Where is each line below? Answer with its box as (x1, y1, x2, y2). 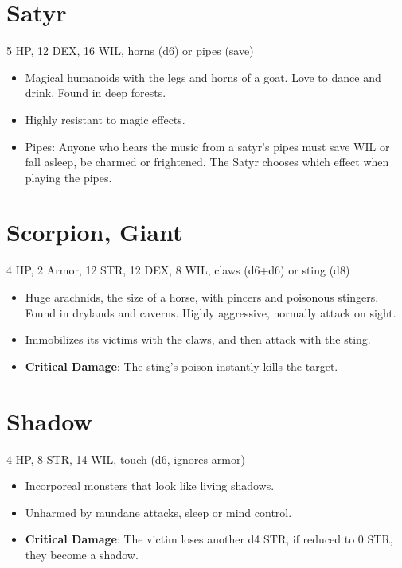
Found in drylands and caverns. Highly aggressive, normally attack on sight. (25, 304, 396, 321)
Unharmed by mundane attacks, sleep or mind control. (25, 504, 292, 520)
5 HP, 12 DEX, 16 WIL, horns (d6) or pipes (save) (6, 42, 254, 59)
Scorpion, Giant (6, 216, 183, 248)
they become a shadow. (25, 546, 139, 562)
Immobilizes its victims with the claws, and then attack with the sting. (25, 331, 371, 348)
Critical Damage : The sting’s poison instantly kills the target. (25, 357, 338, 374)
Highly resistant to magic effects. (25, 111, 185, 127)
